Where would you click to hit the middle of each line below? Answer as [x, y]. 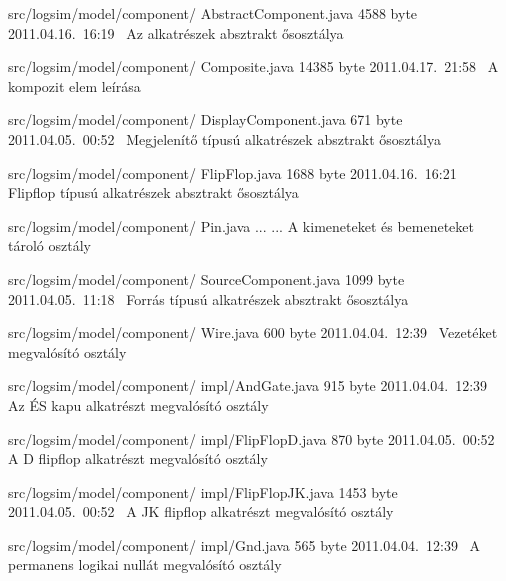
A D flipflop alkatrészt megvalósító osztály [138, 458]
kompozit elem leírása [74, 85]
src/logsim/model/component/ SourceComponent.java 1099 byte [206, 278]
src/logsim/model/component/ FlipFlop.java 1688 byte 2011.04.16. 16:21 [232, 172]
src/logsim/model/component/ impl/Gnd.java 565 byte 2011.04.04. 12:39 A [244, 544]
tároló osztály [49, 245]
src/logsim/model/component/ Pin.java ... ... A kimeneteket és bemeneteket [241, 225]
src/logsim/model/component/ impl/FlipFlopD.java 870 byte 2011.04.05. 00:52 [251, 438]
